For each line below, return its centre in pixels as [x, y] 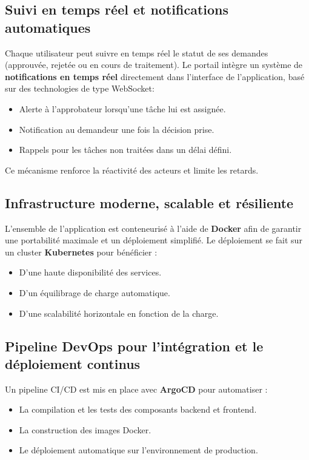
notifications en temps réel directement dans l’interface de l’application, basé [155, 76]
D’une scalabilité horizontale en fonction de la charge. [119, 313]
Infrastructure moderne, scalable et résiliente [149, 202]
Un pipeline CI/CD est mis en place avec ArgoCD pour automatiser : [136, 389]
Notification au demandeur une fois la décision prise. [117, 129]
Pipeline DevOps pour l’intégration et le [134, 346]
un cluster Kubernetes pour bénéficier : [81, 252]
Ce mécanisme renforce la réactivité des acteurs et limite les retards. [132, 170]
